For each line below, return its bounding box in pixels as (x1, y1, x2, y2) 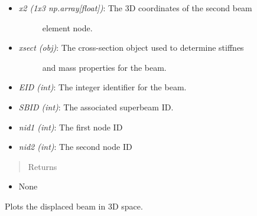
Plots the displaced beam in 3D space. (5, 199, 143, 212)
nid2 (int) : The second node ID (18, 140, 132, 153)
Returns (28, 160, 57, 172)
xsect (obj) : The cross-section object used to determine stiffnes (18, 41, 244, 54)
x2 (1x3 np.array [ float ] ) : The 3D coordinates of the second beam (18, 2, 252, 14)
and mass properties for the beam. (42, 61, 167, 73)
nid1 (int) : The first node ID (18, 120, 123, 133)
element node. (42, 21, 93, 34)
